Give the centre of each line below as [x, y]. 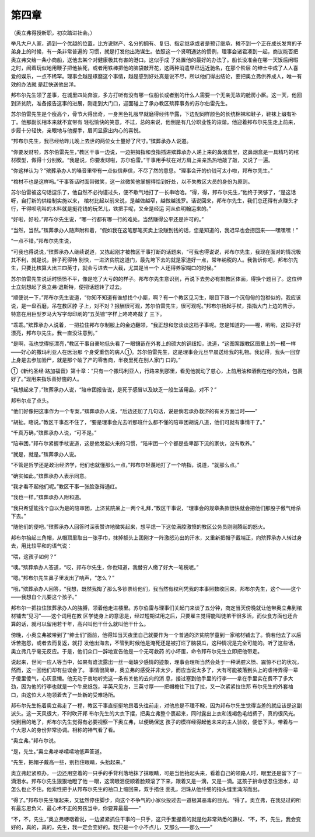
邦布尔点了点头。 [31, 400]
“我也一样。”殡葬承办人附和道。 [48, 497]
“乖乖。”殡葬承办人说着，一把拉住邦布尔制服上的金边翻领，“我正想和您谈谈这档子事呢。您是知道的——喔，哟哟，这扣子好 [156, 325]
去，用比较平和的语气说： [41, 546]
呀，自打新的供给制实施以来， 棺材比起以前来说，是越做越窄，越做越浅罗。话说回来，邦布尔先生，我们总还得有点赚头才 [155, 200]
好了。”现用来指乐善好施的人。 [47, 379]
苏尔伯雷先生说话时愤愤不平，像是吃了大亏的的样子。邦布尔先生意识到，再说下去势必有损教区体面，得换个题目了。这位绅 [156, 278]
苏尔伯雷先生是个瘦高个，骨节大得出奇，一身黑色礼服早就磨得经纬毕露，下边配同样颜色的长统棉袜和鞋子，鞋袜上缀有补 [154, 114]
